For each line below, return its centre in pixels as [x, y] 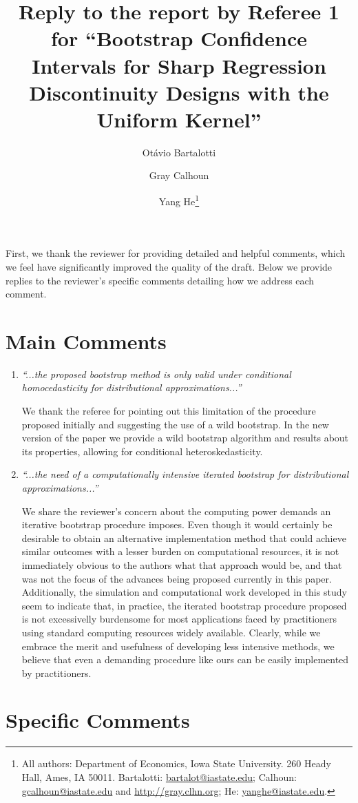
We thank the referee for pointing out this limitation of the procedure [169, 410]
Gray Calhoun [179, 175]
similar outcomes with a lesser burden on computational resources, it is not [180, 551]
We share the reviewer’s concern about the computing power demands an [176, 511]
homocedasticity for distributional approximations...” [131, 387]
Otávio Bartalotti [179, 152]
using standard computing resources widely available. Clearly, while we [171, 632]
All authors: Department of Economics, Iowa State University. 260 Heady [176, 763]
